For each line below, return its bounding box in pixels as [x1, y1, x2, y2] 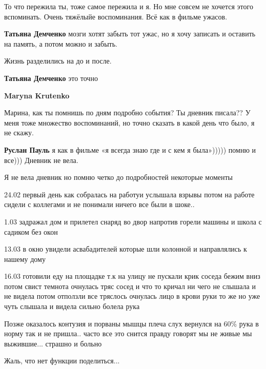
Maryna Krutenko [4, 90, 70, 100]
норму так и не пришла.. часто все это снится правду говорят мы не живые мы [4, 328, 252, 339]
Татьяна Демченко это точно [4, 72, 98, 83]
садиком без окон [4, 226, 58, 237]
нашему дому [4, 253, 46, 264]
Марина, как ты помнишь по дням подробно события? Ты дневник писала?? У [4, 107, 251, 118]
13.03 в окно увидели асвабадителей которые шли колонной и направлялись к [4, 243, 247, 254]
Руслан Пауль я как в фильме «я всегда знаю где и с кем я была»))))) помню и [4, 144, 256, 155]
